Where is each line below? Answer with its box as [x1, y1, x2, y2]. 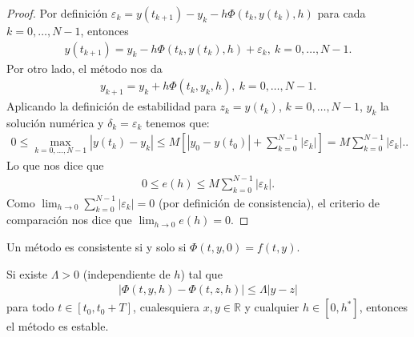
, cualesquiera [133, 299, 200, 315]
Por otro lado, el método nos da [6, 59, 163, 76]
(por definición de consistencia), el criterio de [158, 194, 380, 211]
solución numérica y [6, 114, 104, 130]
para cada [317, 5, 366, 21]
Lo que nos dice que [6, 156, 104, 173]
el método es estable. [6, 318, 109, 335]
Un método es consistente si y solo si [6, 239, 187, 255]
